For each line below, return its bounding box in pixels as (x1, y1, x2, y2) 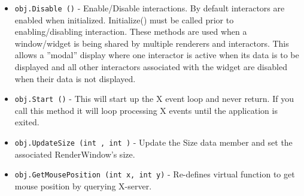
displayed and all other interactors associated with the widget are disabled (14, 61, 287, 73)
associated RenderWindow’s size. (14, 147, 135, 160)
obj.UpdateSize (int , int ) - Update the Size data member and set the (14, 136, 293, 149)
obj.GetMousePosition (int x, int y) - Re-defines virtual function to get (14, 168, 295, 180)
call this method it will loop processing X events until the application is (14, 104, 278, 116)
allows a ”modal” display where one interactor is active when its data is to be (14, 49, 299, 61)
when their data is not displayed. (14, 72, 136, 85)
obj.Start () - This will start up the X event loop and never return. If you (14, 92, 294, 105)
